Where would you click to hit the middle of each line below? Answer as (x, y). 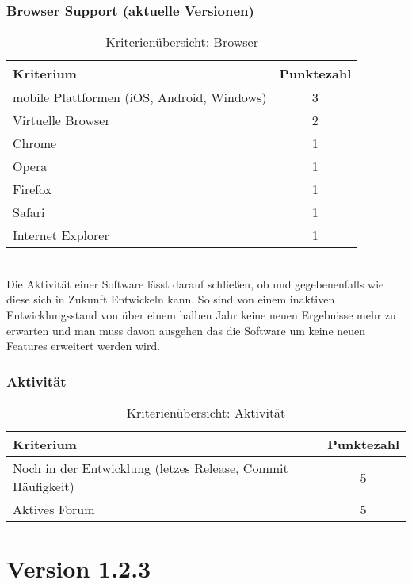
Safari (29, 212)
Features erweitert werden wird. (84, 346)
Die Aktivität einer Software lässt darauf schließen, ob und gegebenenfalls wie (195, 283)
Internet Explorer (61, 235)
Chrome (35, 143)
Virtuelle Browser (61, 120)
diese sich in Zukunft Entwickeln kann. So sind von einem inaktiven (171, 299)
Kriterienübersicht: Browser (182, 42)
